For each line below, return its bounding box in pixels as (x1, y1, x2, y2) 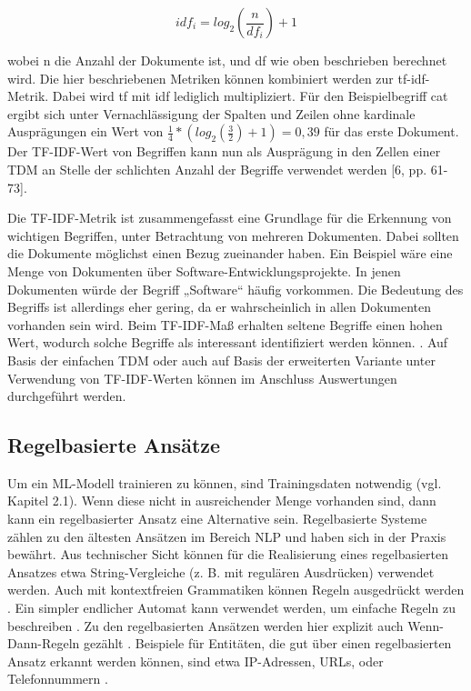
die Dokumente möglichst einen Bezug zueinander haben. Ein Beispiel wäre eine (7, 244, 453, 263)
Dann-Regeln (7, 634, 80, 653)
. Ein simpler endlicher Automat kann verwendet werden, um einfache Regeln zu (7, 598, 456, 617)
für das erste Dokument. (324, 122, 459, 141)
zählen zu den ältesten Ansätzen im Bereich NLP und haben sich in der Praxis (7, 526, 446, 546)
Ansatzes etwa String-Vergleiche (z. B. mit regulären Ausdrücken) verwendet (7, 562, 435, 581)
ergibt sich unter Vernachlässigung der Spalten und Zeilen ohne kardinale (7, 104, 416, 123)
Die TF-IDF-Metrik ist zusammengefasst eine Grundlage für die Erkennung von (7, 208, 452, 227)
